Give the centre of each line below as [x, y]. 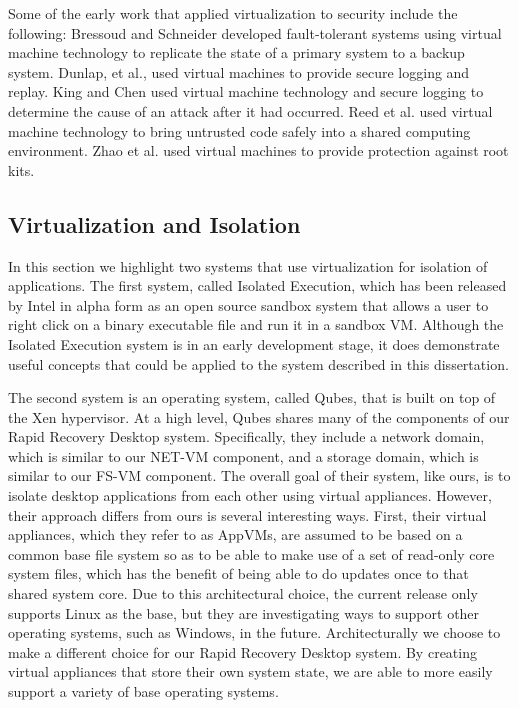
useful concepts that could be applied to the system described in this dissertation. [258, 363]
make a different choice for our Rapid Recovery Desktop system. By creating [242, 651]
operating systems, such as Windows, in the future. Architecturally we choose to [254, 632]
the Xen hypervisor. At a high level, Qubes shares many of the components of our [259, 416]
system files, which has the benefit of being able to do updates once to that [238, 573]
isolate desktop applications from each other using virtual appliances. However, [250, 495]
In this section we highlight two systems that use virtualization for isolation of [248, 265]
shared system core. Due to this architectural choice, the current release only [243, 593]
